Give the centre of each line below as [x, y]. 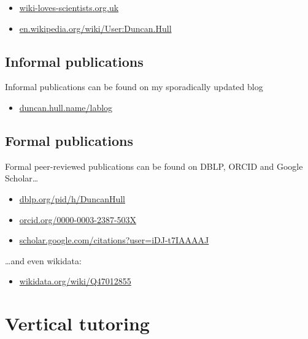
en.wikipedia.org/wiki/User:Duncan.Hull [95, 28]
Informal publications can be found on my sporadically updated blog [134, 87]
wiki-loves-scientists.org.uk [69, 7]
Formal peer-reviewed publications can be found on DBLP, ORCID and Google [154, 166]
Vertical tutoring [77, 323]
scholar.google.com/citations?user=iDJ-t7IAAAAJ [114, 240]
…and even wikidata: [43, 260]
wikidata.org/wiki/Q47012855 [75, 281]
